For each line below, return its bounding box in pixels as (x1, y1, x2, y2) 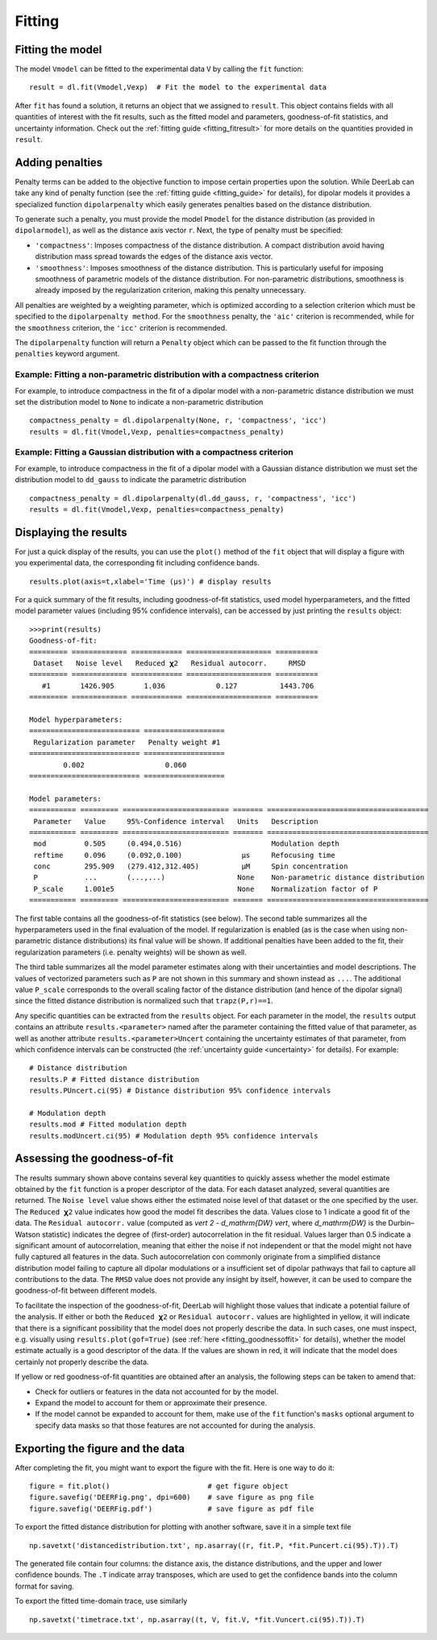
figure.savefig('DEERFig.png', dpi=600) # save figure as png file (29, 1492, 314, 1502)
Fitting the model (15, 43, 102, 56)
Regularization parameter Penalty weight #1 (33, 738, 221, 747)
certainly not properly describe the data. (15, 1357, 149, 1367)
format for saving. (15, 1581, 74, 1591)
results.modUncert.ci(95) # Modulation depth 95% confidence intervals (29, 1131, 318, 1140)
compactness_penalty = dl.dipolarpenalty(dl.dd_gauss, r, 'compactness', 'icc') (29, 493, 357, 503)
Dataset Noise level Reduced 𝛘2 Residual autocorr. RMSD (33, 659, 306, 668)
